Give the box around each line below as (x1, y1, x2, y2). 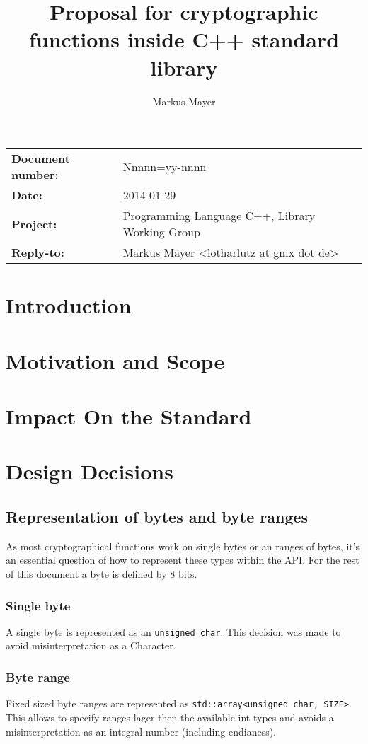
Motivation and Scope (6, 346, 225, 375)
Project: (11, 215, 57, 232)
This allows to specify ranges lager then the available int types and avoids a (6, 709, 334, 724)
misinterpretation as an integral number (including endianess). (6, 723, 277, 738)
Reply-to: (11, 244, 64, 261)
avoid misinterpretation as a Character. (6, 638, 176, 653)
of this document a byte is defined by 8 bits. (6, 566, 197, 581)
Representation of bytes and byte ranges (6, 505, 309, 527)
